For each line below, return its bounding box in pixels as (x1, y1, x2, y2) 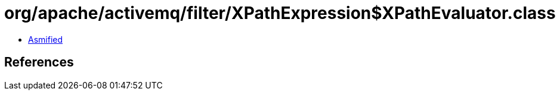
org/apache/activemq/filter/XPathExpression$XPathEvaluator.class (4, 3, 556, 23)
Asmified (28, 34, 63, 45)
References (4, 55, 74, 70)
